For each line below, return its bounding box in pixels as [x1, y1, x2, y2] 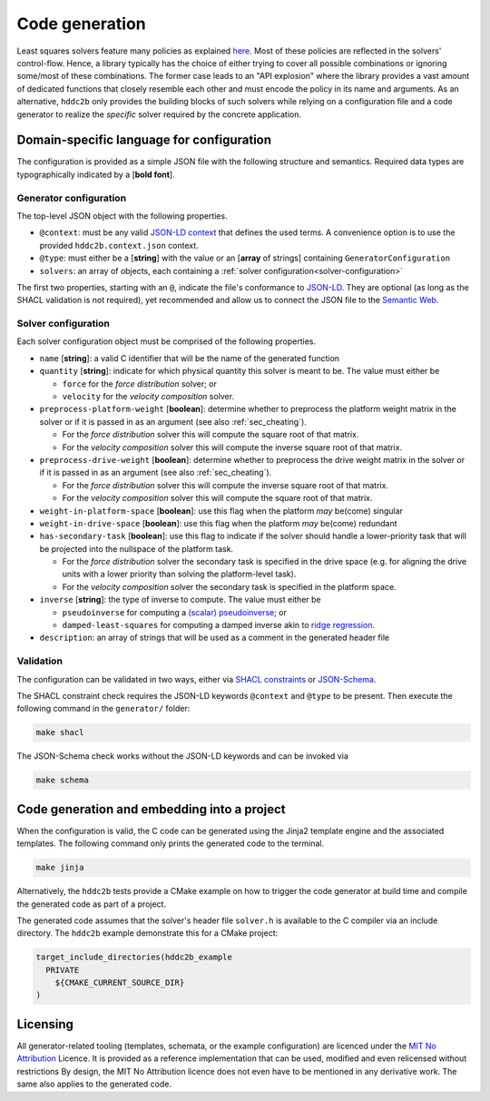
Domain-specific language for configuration [16, 133, 272, 148]
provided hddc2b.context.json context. [39, 240, 199, 251]
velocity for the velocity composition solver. [62, 390, 235, 401]
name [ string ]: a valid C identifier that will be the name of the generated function [39, 352, 340, 363]
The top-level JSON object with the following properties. [16, 210, 228, 221]
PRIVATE [45, 965, 80, 975]
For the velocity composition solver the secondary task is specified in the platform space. [62, 581, 397, 592]
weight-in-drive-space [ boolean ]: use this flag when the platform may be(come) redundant [39, 517, 398, 528]
